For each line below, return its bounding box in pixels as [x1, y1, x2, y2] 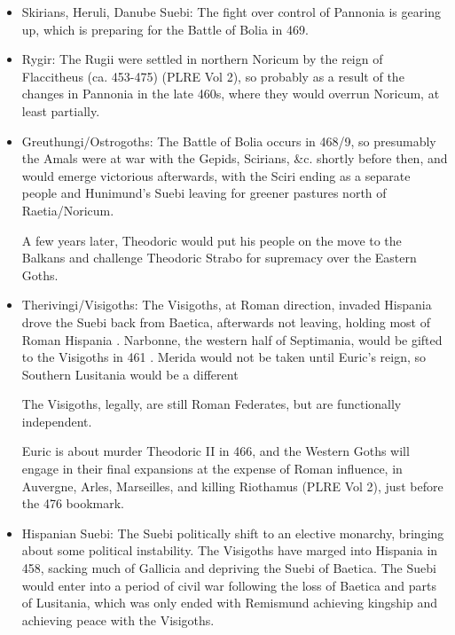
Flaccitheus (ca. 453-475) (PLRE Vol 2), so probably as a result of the [21, 67, 404, 85]
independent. [21, 412, 92, 430]
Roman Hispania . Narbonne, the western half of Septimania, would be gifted [21, 330, 443, 349]
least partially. [21, 101, 100, 120]
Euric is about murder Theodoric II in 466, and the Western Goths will [21, 442, 410, 460]
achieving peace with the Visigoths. [21, 610, 215, 629]
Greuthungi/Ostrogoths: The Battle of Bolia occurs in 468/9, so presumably [21, 131, 436, 150]
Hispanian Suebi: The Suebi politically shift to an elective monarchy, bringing [21, 523, 444, 542]
